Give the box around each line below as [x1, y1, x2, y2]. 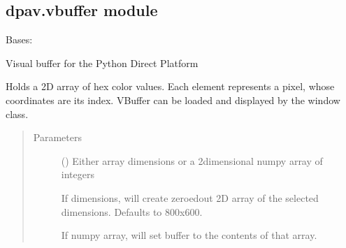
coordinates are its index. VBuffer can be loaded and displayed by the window [6, 92, 340, 107]
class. [6, 106, 29, 121]
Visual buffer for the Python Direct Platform [6, 55, 199, 70]
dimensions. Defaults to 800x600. [61, 204, 203, 219]
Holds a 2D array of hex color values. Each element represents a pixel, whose [6, 79, 335, 94]
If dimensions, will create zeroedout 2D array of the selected [61, 190, 319, 205]
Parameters [33, 130, 82, 145]
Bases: [6, 32, 33, 47]
